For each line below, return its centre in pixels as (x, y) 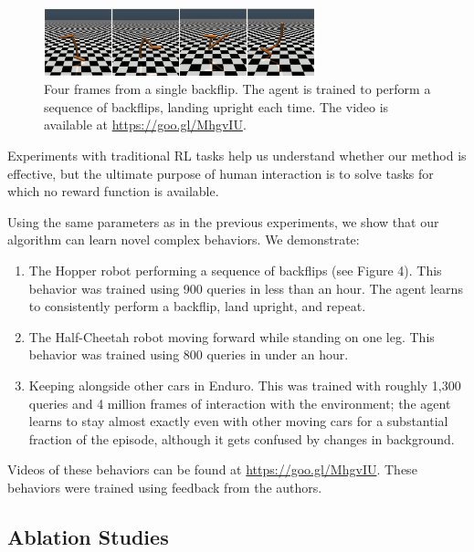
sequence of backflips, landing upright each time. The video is (216, 106)
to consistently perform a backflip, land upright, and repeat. (197, 306)
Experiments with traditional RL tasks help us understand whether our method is (237, 156)
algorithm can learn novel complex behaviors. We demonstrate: (184, 240)
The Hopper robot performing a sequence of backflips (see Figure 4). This (235, 270)
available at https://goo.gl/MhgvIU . (145, 125)
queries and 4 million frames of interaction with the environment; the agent (240, 403)
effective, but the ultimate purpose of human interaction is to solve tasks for (221, 173)
